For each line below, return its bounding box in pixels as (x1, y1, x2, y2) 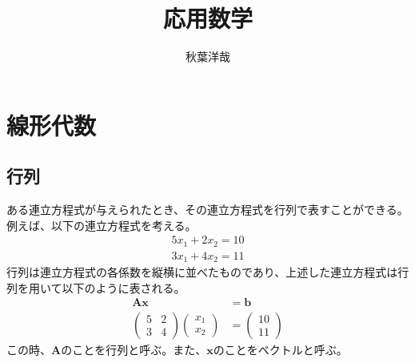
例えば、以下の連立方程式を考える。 (6, 216, 197, 233)
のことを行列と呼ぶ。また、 (61, 341, 207, 357)
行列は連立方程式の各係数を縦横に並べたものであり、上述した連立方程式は (6, 264, 398, 280)
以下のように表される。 (62, 279, 186, 296)
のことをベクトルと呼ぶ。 (213, 341, 348, 357)
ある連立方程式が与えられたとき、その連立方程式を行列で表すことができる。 (6, 201, 409, 218)
